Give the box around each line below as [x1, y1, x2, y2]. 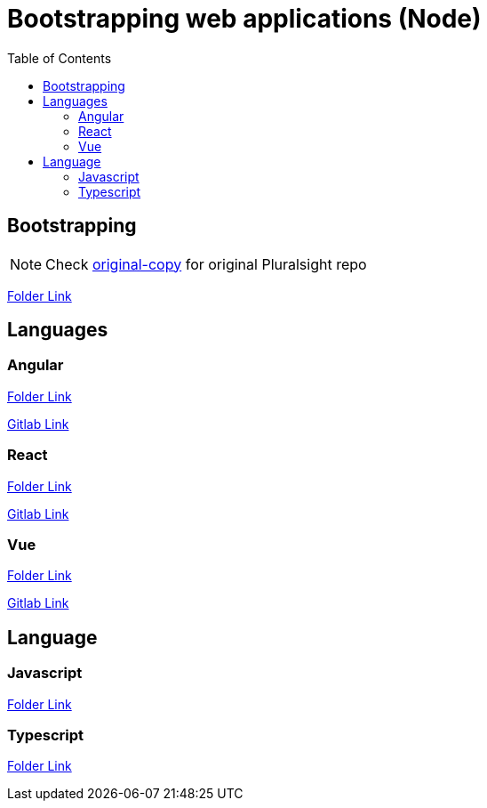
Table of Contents [7, 50, 112, 66]
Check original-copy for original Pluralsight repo [45, 255, 367, 273]
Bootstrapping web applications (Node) [7, 4, 482, 34]
